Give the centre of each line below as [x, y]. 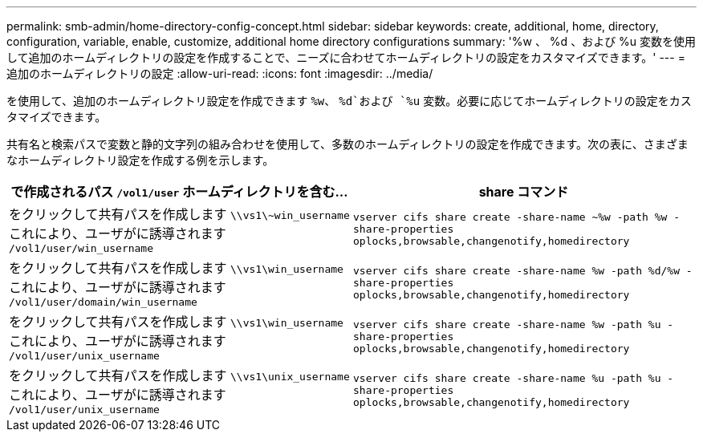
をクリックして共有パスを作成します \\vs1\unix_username [179, 375]
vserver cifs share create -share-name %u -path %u [507, 378]
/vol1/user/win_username [81, 248]
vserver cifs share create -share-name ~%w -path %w [510, 217]
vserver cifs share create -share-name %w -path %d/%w [516, 271]
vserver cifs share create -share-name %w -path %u [507, 324]
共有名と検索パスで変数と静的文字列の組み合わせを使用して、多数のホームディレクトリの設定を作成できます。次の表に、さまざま [347, 144]
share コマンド [524, 192]
